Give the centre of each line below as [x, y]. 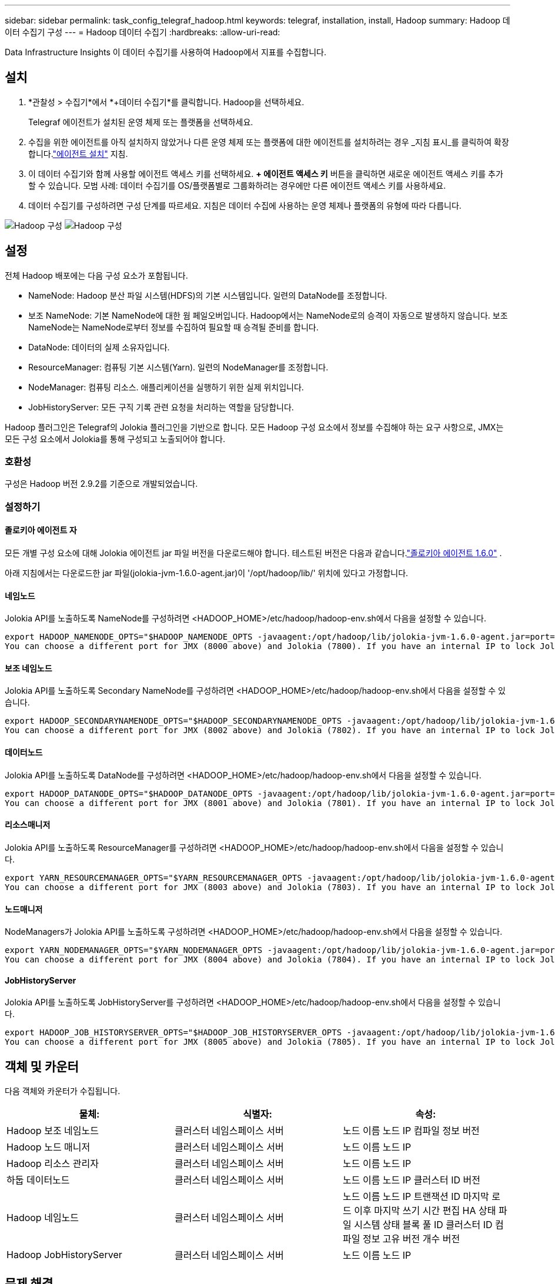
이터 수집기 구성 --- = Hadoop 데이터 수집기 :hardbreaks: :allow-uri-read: [143, 32]
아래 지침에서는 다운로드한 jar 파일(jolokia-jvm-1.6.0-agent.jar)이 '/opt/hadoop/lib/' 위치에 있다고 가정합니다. [207, 573]
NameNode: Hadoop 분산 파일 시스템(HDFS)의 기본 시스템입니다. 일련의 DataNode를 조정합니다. [208, 295]
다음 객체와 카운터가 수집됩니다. [63, 1091]
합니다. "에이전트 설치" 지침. [78, 153]
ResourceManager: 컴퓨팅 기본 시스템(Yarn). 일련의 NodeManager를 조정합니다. [178, 367]
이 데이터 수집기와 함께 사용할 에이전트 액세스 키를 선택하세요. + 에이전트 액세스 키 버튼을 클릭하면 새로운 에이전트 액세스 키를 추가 [266, 173]
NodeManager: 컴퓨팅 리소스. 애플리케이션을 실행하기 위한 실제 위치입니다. [166, 387]
